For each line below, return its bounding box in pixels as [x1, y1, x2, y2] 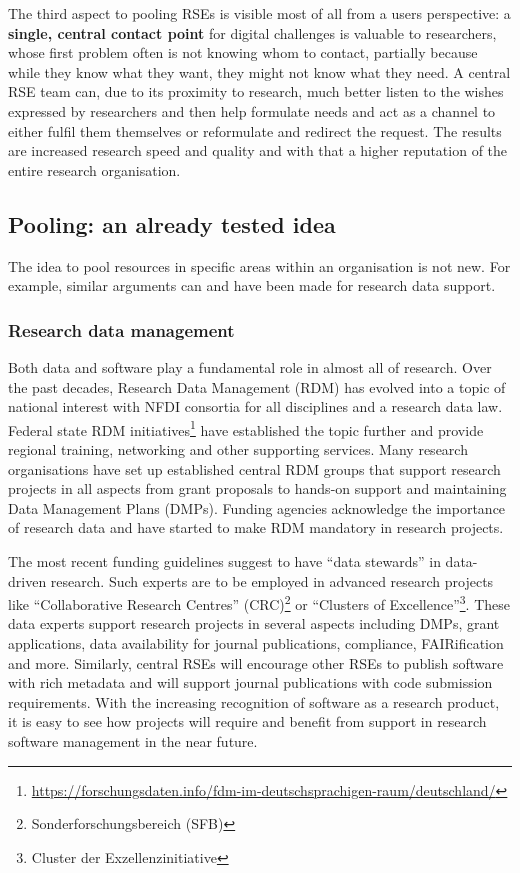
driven [8, 570, 47, 591]
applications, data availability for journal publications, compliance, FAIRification [8, 632, 504, 653]
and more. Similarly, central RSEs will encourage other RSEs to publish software [8, 652, 504, 673]
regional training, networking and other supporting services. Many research [8, 438, 468, 459]
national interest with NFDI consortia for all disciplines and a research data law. [8, 396, 503, 417]
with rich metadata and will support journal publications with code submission [8, 672, 493, 693]
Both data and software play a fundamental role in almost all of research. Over [8, 356, 492, 377]
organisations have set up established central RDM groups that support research [8, 458, 501, 479]
